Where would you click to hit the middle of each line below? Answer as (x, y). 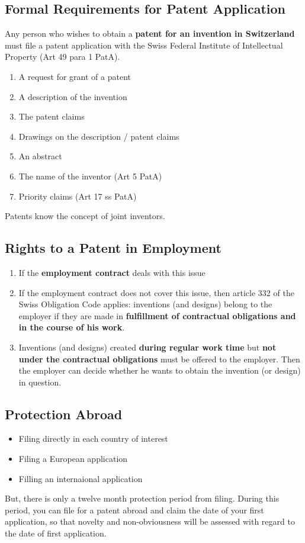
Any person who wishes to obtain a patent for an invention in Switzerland (150, 33)
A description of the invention (73, 96)
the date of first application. (56, 533)
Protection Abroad (64, 414)
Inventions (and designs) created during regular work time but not (147, 347)
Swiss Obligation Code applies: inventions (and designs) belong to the (145, 304)
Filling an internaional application (81, 478)
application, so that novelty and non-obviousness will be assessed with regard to (150, 521)
